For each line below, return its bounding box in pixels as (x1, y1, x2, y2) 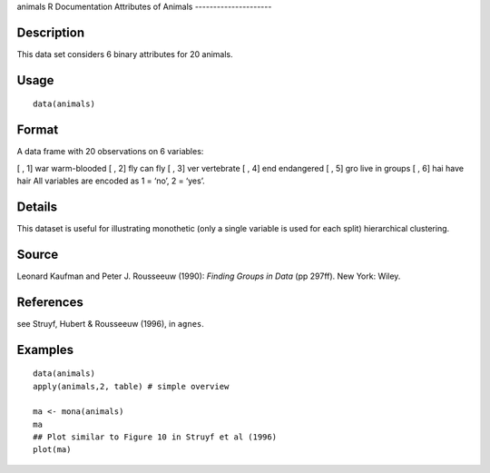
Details (16, 199, 58, 214)
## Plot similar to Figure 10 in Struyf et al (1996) (33, 432, 277, 442)
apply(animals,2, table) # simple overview (33, 381, 230, 391)
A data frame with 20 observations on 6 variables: (16, 146, 204, 157)
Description (16, 25, 85, 40)
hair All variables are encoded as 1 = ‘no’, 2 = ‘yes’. (16, 175, 205, 186)
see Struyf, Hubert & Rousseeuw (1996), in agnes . (16, 318, 204, 329)
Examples (16, 341, 74, 358)
